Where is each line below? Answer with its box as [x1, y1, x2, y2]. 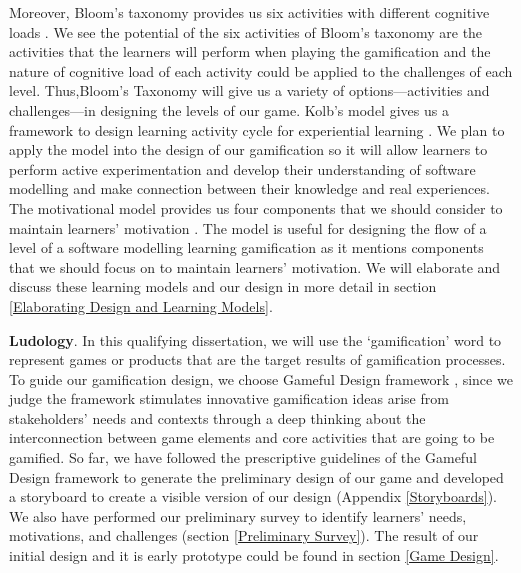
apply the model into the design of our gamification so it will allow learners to [9, 139, 488, 160]
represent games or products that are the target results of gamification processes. [9, 349, 506, 370]
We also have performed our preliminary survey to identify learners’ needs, [9, 505, 467, 526]
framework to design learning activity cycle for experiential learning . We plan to [9, 119, 505, 140]
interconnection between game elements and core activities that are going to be [9, 427, 495, 448]
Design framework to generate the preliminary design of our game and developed [9, 466, 504, 487]
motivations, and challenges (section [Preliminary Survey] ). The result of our [9, 525, 479, 546]
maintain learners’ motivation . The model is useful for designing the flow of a [9, 217, 487, 238]
